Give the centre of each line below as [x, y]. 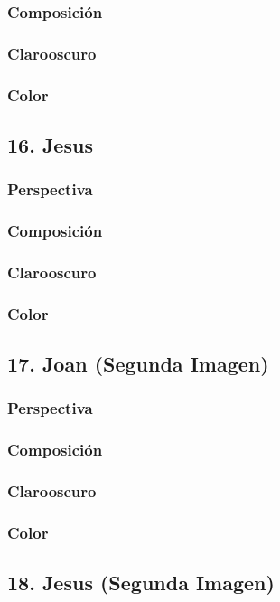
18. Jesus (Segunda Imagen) [141, 583]
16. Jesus [50, 144]
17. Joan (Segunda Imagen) [138, 364]
